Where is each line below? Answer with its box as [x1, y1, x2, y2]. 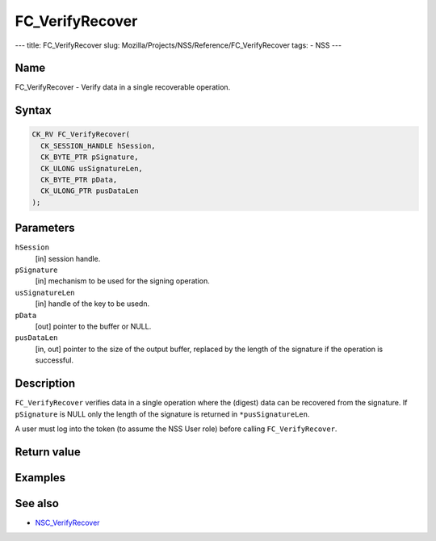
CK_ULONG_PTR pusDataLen [40, 187, 139, 195]
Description [15, 376, 76, 391]
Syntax [15, 103, 52, 117]
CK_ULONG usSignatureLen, [40, 164, 143, 173]
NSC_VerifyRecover [35, 518, 100, 527]
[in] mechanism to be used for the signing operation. [35, 276, 210, 286]
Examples [15, 471, 66, 484]
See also [15, 497, 60, 510]
